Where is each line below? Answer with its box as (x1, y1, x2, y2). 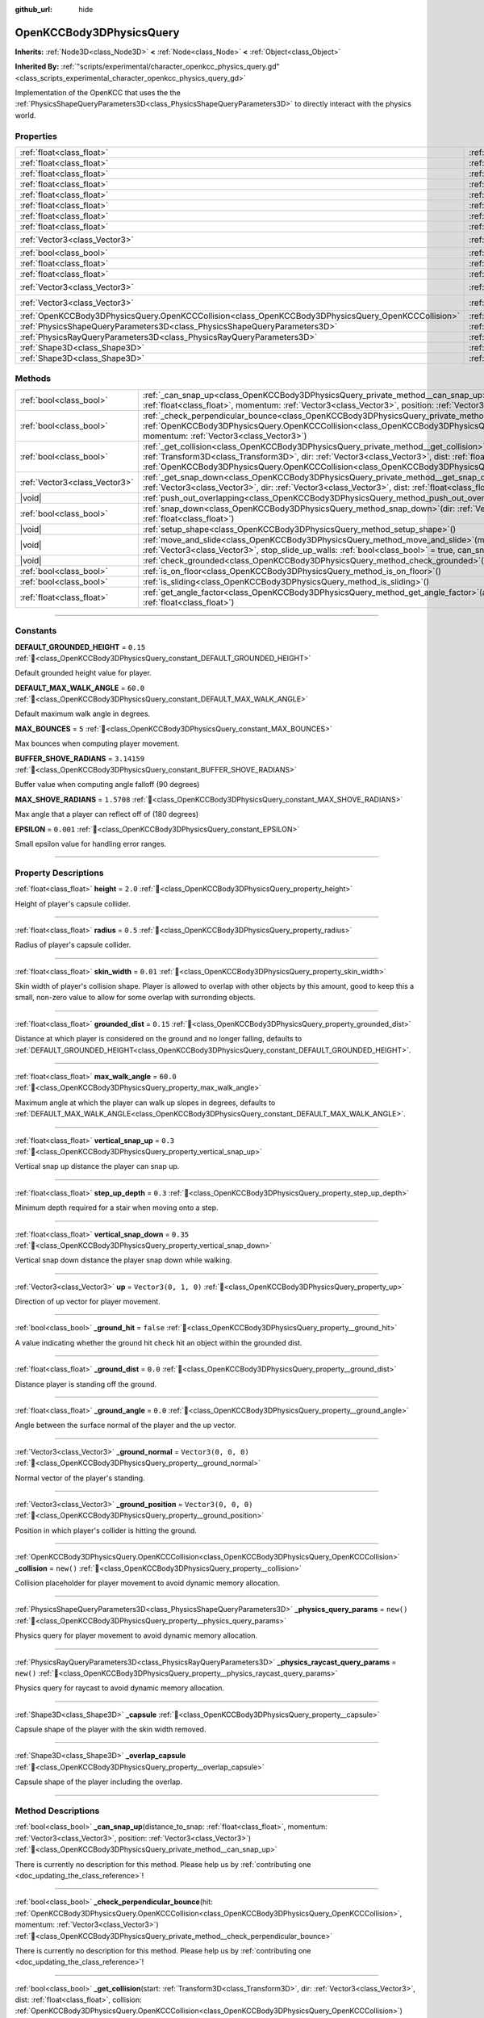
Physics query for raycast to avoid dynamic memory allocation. (15, 1683, 225, 1693)
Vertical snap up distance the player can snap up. (15, 1162, 180, 1171)
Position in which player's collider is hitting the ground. (15, 1526, 198, 1535)
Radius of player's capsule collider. (15, 940, 131, 950)
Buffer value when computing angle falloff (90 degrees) (15, 780, 200, 789)
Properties (15, 130, 58, 141)
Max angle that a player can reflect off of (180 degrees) (15, 810, 199, 819)
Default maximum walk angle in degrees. (15, 709, 151, 718)
